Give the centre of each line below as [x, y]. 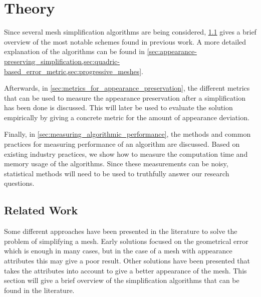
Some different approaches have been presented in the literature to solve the [121, 231]
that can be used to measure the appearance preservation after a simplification [125, 97]
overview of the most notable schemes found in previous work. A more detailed [125, 41]
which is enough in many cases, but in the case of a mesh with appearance [118, 251]
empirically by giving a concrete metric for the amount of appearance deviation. [127, 117]
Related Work [41, 210]
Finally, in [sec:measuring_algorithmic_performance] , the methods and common [127, 134]
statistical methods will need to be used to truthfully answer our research [117, 173]
